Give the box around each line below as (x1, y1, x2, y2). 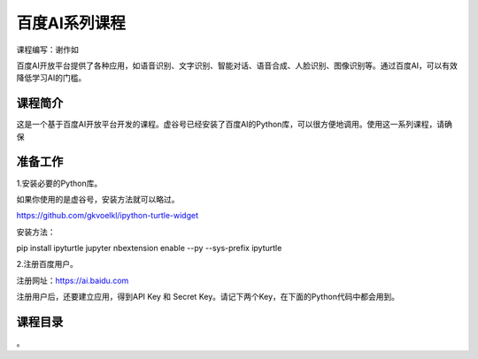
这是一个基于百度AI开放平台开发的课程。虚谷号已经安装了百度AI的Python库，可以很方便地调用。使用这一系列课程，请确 (16, 119, 453, 130)
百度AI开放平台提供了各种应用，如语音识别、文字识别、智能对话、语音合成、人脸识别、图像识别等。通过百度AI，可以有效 (16, 60, 458, 71)
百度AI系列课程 (16, 13, 126, 33)
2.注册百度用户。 (16, 259, 79, 270)
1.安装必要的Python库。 (16, 178, 103, 188)
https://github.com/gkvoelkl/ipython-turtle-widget (16, 210, 199, 221)
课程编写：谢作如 (16, 44, 79, 55)
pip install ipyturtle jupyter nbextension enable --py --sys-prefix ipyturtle (16, 243, 282, 254)
